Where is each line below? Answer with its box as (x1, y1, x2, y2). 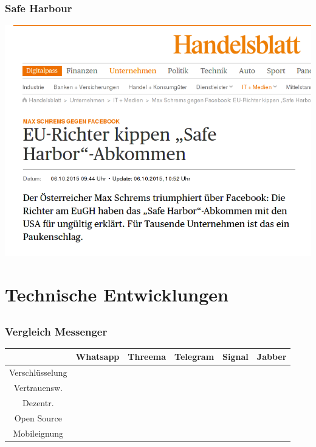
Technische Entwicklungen (5, 281, 228, 306)
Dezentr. (22, 396, 54, 409)
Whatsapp (75, 350, 120, 363)
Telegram (174, 350, 215, 363)
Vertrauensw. (13, 381, 63, 393)
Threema (128, 350, 167, 363)
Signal (222, 350, 249, 363)
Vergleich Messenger (5, 323, 108, 339)
